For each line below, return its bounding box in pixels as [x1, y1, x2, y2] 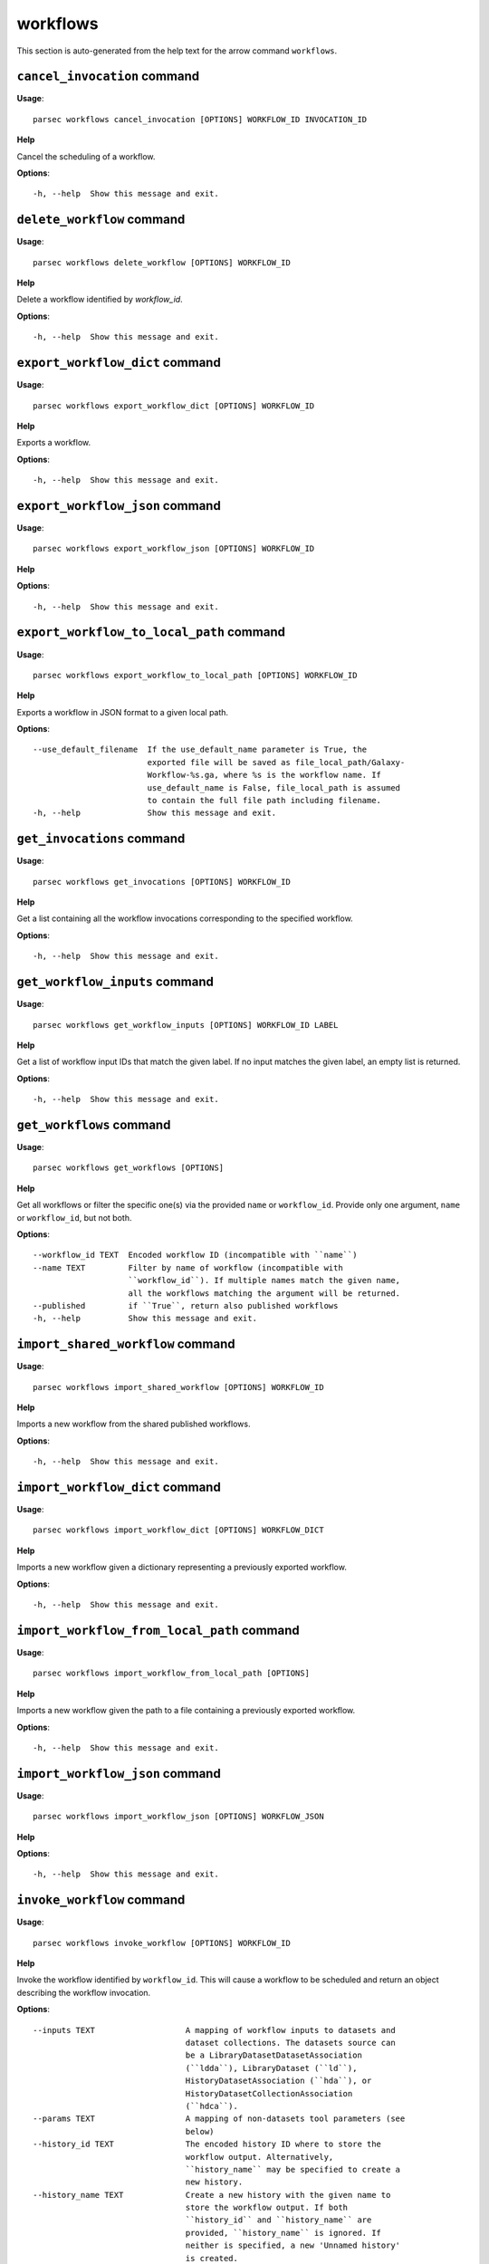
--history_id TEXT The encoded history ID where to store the [33, 2139, 382, 2150]
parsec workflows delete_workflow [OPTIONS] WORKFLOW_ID [33, 257, 292, 267]
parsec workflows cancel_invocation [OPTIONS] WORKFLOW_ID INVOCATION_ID [33, 114, 368, 124]
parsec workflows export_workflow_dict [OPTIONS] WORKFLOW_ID [33, 400, 315, 411]
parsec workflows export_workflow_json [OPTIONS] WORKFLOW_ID [33, 543, 315, 554]
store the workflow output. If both [185, 2202, 349, 2213]
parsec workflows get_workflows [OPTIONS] [33, 1163, 225, 1173]
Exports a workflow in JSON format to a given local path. [16, 706, 229, 717]
